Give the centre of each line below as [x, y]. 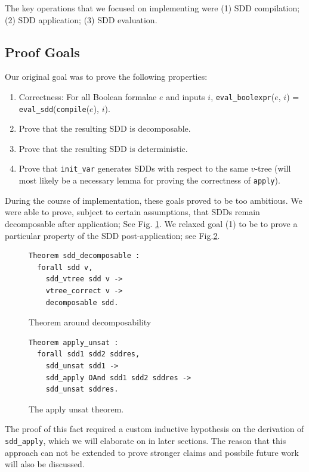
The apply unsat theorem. [76, 409]
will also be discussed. [45, 464]
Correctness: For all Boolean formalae [88, 96]
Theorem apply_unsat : [74, 342]
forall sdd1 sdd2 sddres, [89, 354]
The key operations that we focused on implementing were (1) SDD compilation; [152, 8]
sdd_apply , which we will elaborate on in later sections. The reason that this [146, 440]
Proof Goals [42, 52]
